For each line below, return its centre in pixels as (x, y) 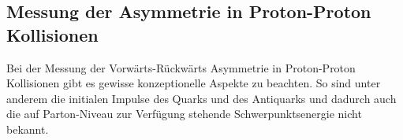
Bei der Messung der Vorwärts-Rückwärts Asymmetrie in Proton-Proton (181, 67)
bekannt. (28, 129)
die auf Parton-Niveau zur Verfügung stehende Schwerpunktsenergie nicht (184, 114)
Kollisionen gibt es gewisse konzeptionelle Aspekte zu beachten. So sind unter (194, 83)
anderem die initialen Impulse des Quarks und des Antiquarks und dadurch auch (201, 98)
